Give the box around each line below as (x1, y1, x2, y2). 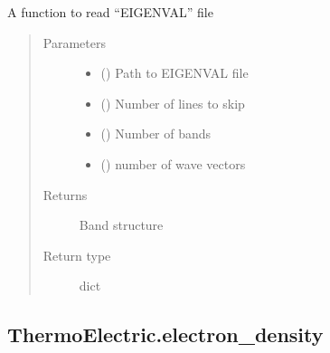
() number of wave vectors (100, 154, 246, 173)
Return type (42, 245, 111, 264)
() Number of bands (100, 124, 212, 143)
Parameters (42, 33, 106, 52)
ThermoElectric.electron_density (7, 320, 324, 348)
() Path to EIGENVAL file (100, 63, 249, 82)
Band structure (79, 215, 164, 234)
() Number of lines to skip (100, 93, 245, 112)
